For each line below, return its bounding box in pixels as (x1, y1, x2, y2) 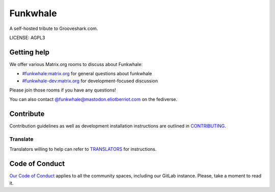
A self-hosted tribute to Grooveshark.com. (9, 25, 98, 31)
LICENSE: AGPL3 (9, 35, 45, 41)
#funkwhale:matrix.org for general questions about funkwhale (22, 71, 152, 77)
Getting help (9, 48, 49, 56)
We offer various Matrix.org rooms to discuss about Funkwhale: (9, 61, 143, 67)
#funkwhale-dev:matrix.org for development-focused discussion (22, 78, 158, 84)
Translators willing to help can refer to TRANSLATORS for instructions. (9, 146, 157, 152)
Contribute (9, 110, 45, 118)
